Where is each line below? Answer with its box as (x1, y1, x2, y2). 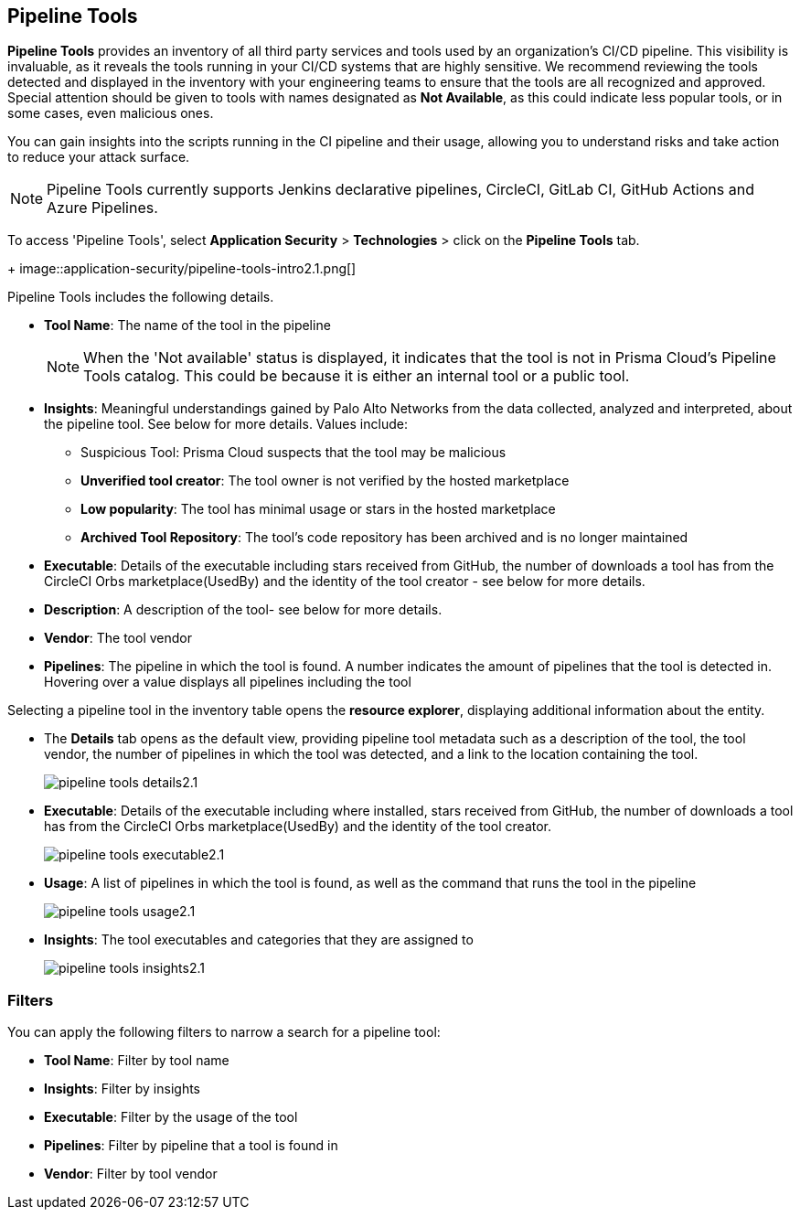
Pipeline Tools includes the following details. (7, 289, 274, 305)
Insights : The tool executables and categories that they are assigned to (44, 932, 474, 948)
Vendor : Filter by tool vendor (44, 1166, 218, 1182)
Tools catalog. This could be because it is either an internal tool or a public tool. (83, 367, 630, 386)
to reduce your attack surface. (7, 149, 190, 165)
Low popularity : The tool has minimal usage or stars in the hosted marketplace (80, 501, 556, 518)
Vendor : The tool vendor (44, 630, 192, 646)
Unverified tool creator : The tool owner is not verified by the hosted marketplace (80, 473, 570, 489)
